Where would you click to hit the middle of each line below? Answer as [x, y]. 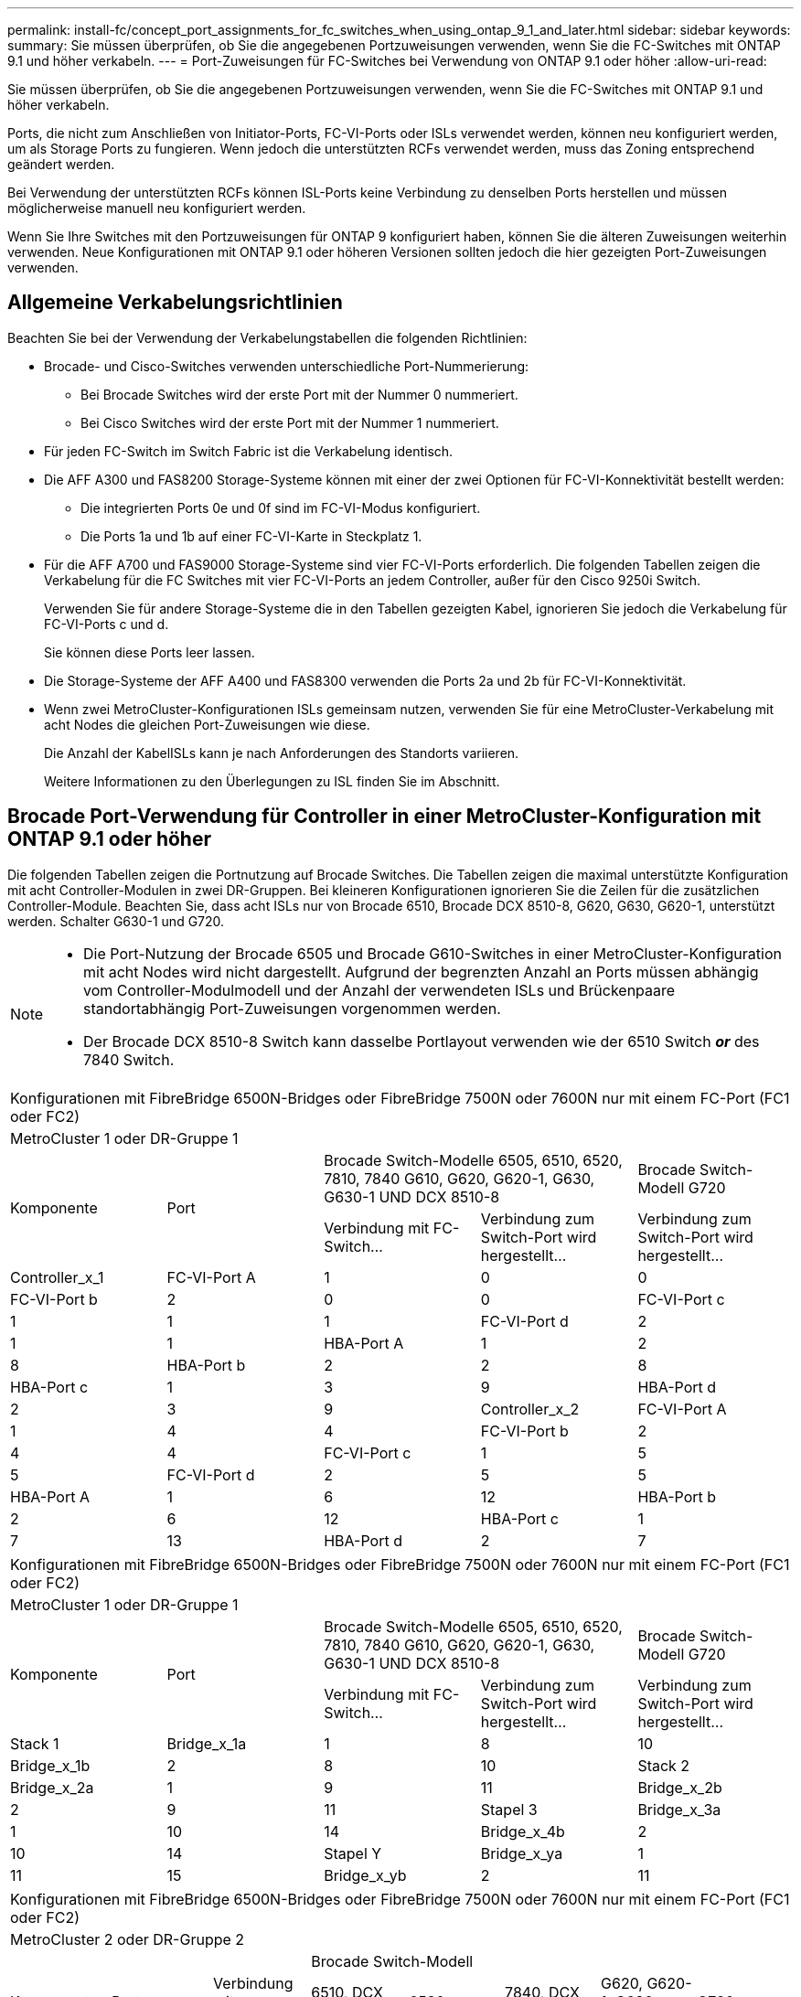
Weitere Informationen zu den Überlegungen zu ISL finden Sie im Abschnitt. [272, 781]
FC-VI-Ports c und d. [107, 624]
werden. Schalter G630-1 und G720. [116, 921]
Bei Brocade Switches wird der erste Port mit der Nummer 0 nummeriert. [299, 394]
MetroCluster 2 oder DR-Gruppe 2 [128, 1939]
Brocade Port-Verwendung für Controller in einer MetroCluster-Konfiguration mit [384, 817]
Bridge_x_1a [207, 1743]
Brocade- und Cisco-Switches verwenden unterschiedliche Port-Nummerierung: [287, 366]
